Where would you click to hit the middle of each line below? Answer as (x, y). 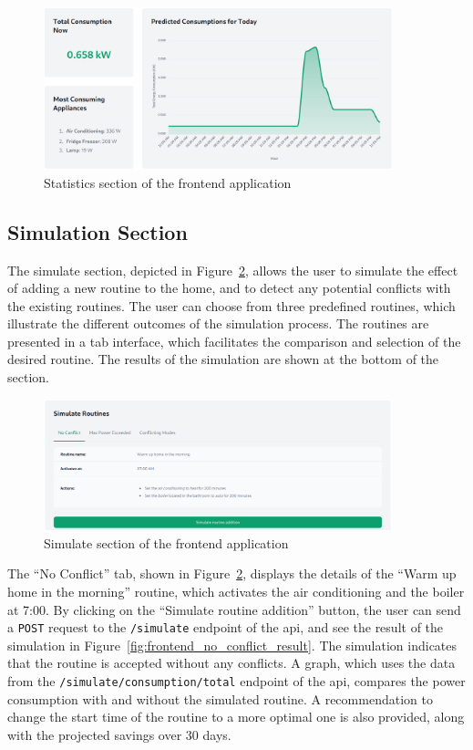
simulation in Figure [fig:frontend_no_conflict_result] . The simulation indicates (232, 645)
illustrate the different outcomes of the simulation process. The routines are (218, 323)
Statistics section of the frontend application (168, 182)
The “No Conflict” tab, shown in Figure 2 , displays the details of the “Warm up (232, 573)
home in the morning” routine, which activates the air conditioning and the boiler (236, 591)
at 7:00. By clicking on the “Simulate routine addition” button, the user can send (234, 609)
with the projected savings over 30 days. (119, 734)
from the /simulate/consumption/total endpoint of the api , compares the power (236, 680)
